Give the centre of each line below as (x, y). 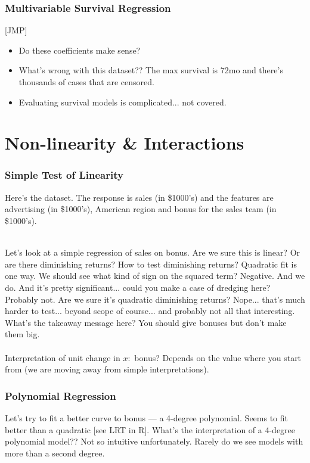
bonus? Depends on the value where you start (218, 357)
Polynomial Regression (61, 395)
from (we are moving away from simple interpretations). (107, 369)
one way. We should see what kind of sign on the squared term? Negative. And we (155, 276)
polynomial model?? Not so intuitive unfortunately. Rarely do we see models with (154, 441)
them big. (22, 334)
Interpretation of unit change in (63, 357)
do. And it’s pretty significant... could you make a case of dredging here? (138, 287)
